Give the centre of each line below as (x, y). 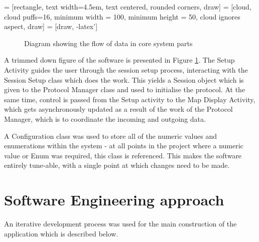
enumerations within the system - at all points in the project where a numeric (124, 146)
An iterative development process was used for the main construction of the (120, 224)
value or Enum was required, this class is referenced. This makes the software (123, 155)
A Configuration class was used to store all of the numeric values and (111, 136)
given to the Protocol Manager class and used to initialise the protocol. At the (125, 89)
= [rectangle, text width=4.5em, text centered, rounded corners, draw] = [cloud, (128, 7)
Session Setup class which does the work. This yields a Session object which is (124, 79)
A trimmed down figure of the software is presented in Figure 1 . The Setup (119, 60)
